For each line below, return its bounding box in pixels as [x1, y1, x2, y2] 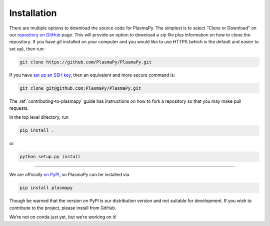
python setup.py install [19, 154, 81, 160]
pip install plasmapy [19, 185, 73, 191]
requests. [9, 105, 29, 111]
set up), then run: [9, 45, 45, 52]
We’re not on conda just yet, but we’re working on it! [9, 214, 117, 220]
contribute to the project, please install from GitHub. [9, 205, 116, 211]
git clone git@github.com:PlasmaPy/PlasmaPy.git [19, 85, 141, 91]
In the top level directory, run [9, 114, 69, 120]
